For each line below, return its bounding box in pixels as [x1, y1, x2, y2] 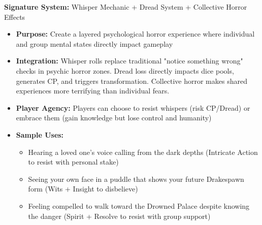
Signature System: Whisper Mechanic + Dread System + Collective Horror [4, 2, 247, 12]
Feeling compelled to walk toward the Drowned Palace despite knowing [28, 200, 250, 211]
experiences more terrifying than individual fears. [16, 85, 170, 96]
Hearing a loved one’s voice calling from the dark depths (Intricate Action [28, 146, 258, 157]
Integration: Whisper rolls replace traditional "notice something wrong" [16, 55, 243, 66]
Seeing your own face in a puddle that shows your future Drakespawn [28, 173, 244, 184]
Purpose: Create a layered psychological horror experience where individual [16, 28, 255, 39]
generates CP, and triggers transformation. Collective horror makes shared [16, 75, 247, 86]
